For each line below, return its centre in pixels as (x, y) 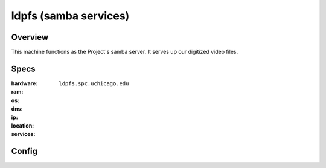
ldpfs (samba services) (70, 16)
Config (24, 151)
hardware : (24, 83)
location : (23, 125)
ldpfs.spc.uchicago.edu (94, 83)
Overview (30, 37)
